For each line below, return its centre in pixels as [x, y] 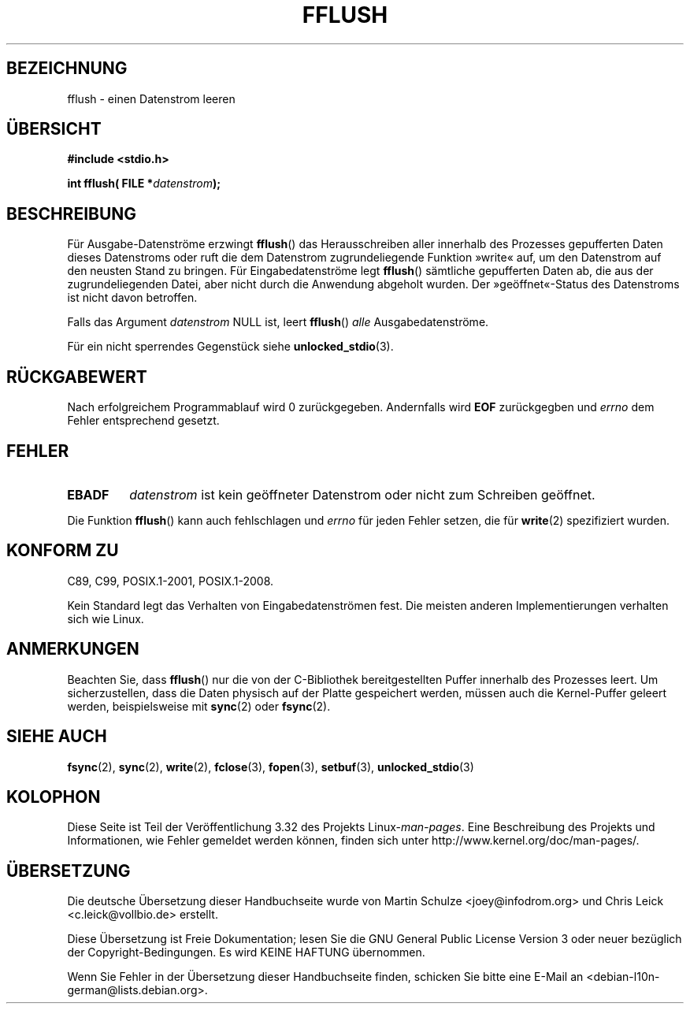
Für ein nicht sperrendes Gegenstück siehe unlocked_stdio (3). [230, 347]
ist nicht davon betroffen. [132, 298]
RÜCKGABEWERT [77, 377]
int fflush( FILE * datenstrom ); [144, 184]
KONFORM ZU [63, 551]
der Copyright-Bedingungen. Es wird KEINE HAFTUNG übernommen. [246, 952]
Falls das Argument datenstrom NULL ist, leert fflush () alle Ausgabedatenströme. [278, 322]
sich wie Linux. [106, 618]
